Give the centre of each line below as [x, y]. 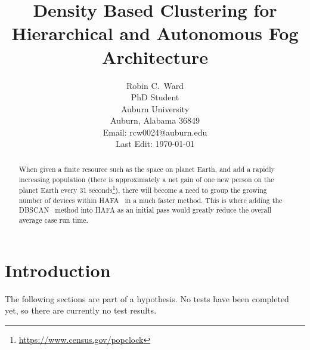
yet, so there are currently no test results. [81, 310]
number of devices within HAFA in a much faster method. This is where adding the [151, 200]
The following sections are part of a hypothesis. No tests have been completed [147, 298]
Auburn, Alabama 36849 [155, 120]
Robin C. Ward [155, 85]
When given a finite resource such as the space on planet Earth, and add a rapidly [147, 169]
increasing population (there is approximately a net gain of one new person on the [146, 179]
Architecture [155, 56]
